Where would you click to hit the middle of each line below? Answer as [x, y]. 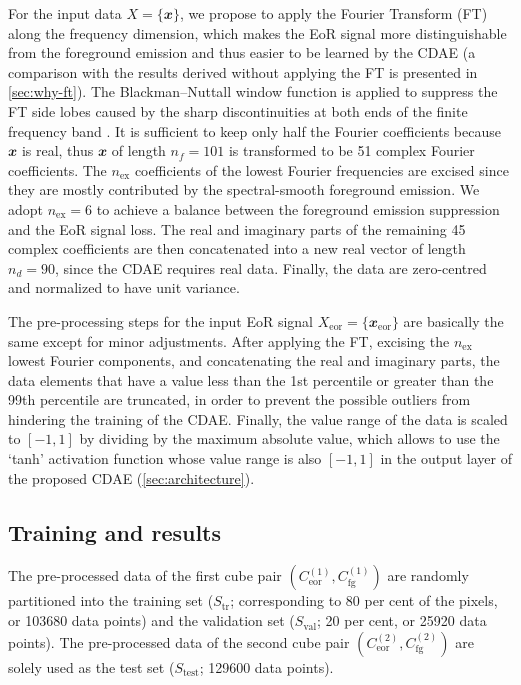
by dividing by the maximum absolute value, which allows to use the [289, 438]
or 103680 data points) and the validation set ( [151, 620]
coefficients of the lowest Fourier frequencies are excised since [321, 169]
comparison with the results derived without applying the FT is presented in [243, 71]
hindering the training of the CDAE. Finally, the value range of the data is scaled [258, 418]
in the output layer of [446, 458]
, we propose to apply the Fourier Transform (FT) [333, 13]
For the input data [65, 13]
